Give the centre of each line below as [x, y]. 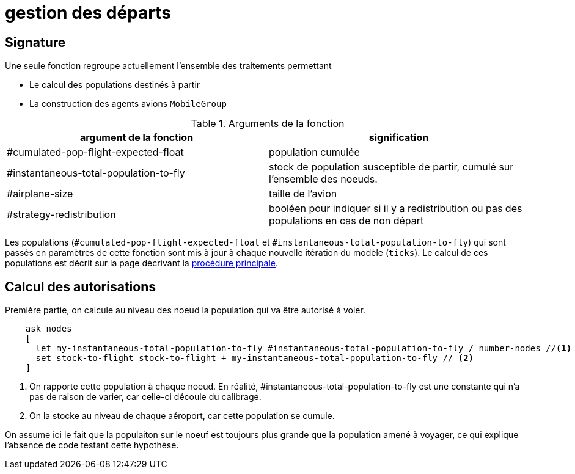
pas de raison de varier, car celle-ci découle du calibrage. [145, 397]
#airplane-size [40, 194]
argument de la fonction [137, 138]
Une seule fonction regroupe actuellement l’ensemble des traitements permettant [168, 66]
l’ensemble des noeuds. [323, 179]
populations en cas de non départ [346, 221]
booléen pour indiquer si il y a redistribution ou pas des [396, 209]
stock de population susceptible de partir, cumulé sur [391, 167]
